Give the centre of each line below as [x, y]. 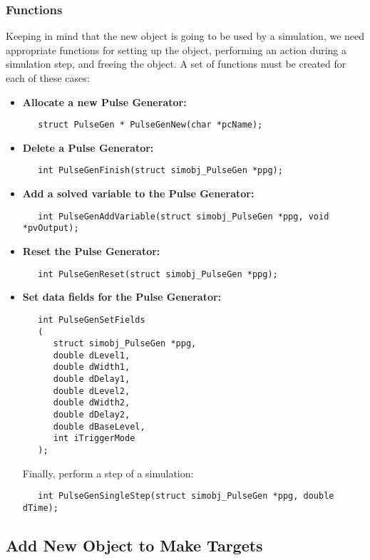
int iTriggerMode [94, 439]
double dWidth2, [92, 403]
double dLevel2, [92, 391]
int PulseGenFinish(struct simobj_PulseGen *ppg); [160, 171]
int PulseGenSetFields [92, 320]
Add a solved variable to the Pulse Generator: [138, 193]
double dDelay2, [92, 415]
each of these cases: [48, 78]
